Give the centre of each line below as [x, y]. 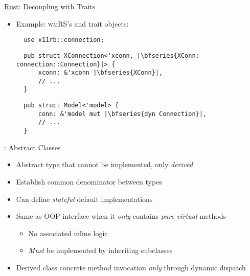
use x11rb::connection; [64, 40]
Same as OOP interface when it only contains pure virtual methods [121, 216]
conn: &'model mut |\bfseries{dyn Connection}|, [122, 114]
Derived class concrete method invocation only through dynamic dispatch [131, 267]
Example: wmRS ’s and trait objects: [72, 23]
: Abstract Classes [32, 147]
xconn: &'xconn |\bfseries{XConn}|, [100, 73]
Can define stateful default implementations [84, 199]
